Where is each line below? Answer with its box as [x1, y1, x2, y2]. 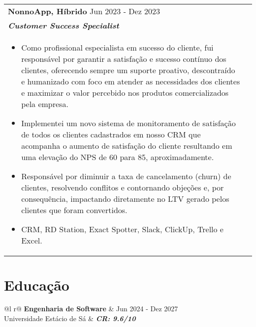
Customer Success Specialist [8, 20, 119, 31]
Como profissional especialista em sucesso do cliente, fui [21, 42, 214, 53]
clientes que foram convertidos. [21, 204, 128, 216]
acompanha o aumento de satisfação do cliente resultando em [21, 140, 232, 151]
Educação [4, 275, 69, 295]
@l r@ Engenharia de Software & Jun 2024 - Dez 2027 [4, 303, 178, 314]
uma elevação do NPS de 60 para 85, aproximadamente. [21, 151, 214, 163]
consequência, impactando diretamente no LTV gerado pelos [21, 193, 229, 204]
